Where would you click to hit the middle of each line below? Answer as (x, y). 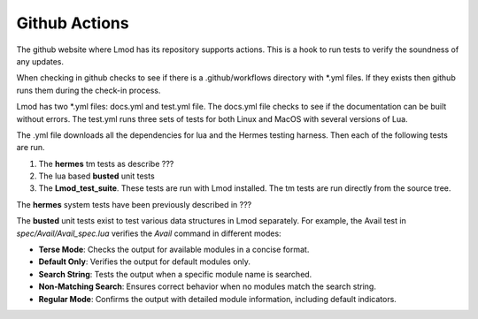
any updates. (40, 61)
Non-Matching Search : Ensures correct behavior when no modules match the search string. (207, 286)
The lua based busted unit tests (96, 176)
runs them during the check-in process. (89, 90)
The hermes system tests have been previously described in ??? (134, 204)
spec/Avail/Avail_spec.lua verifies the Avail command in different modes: (149, 233)
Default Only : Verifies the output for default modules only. (145, 262)
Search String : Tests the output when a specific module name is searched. (175, 274)
